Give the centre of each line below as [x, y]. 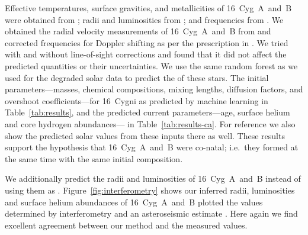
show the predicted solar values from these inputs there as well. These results [145, 135]
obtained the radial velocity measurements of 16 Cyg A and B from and [138, 31]
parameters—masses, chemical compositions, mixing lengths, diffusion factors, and [154, 89]
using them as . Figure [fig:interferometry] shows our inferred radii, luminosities [150, 190]
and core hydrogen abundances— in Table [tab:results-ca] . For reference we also [150, 123]
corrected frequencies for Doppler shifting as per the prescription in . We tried [147, 42]
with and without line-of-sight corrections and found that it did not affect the [146, 54]
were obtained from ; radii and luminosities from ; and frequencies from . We [144, 19]
